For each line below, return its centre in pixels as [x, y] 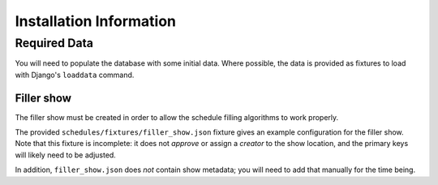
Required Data [54, 43]
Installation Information [95, 21]
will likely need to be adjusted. [66, 155]
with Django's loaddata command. [75, 75]
